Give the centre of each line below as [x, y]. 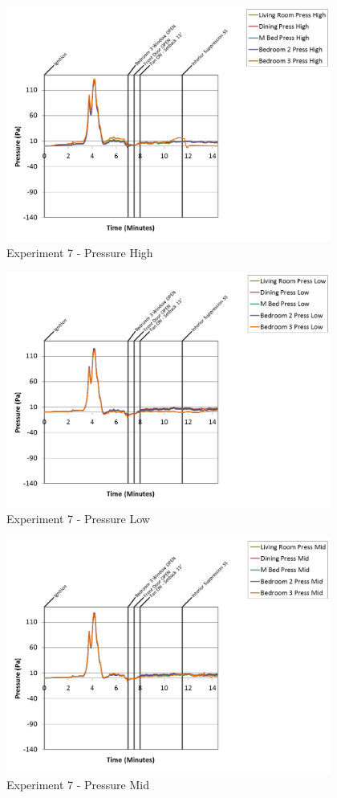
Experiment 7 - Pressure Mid [78, 785]
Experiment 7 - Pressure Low [78, 519]
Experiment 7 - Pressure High [80, 253]
